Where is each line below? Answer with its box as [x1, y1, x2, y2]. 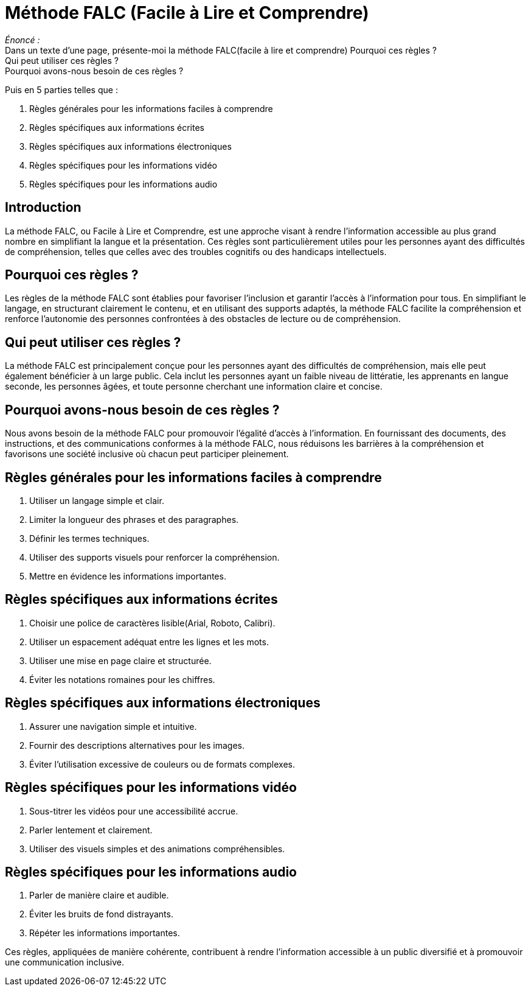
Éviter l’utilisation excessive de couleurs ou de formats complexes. [29, 758, 296, 769]
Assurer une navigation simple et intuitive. [29, 721, 197, 732]
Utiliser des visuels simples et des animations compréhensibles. [29, 843, 285, 854]
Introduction [5, 200, 82, 215]
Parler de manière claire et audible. [29, 890, 169, 901]
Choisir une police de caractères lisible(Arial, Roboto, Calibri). [29, 617, 276, 628]
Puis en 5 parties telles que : [5, 84, 118, 95]
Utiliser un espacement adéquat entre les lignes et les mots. [29, 636, 269, 647]
